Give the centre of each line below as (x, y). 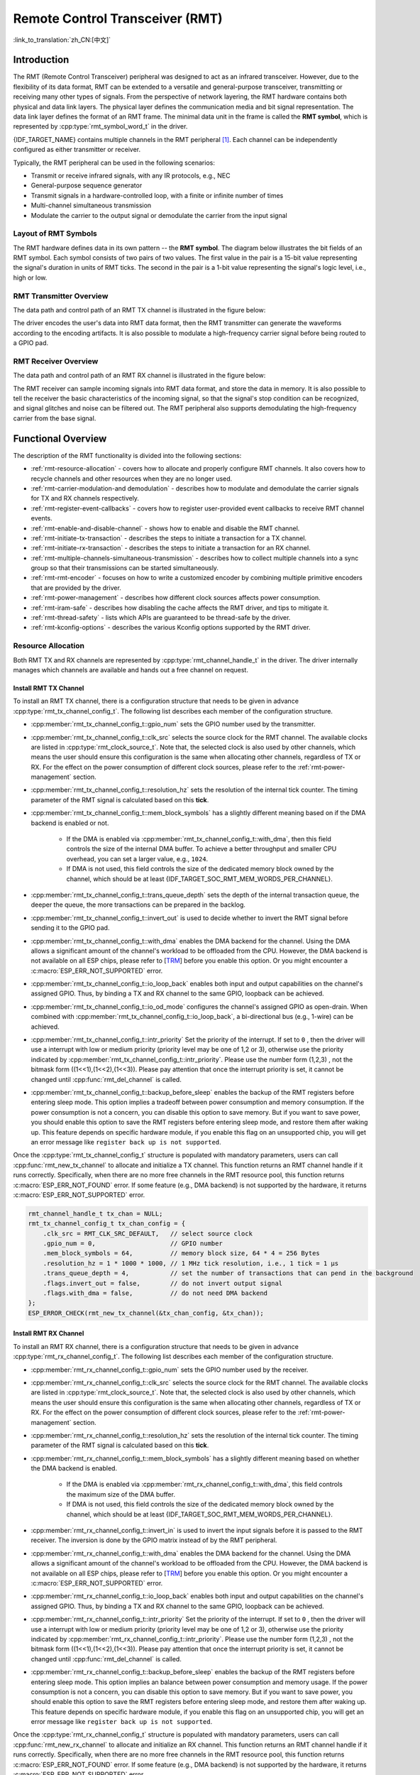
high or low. (30, 278)
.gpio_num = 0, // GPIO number (133, 1244)
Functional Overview (60, 438)
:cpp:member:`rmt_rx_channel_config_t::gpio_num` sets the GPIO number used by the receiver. (170, 1370)
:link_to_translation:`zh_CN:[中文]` (62, 40)
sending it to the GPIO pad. (70, 928)
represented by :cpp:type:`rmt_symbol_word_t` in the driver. (100, 126)
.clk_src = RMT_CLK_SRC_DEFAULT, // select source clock (148, 1233)
